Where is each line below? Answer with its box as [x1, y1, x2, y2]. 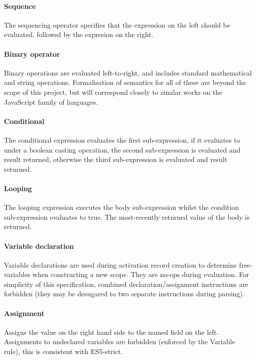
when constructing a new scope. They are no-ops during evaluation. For [33, 269, 249, 280]
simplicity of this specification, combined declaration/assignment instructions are [4, 279, 249, 289]
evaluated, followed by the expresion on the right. [4, 29, 153, 40]
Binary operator [4, 48, 60, 59]
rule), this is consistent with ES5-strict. [4, 346, 123, 357]
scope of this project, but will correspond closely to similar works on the [4, 86, 222, 97]
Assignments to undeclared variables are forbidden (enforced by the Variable [4, 336, 235, 347]
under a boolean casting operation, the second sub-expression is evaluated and [4, 144, 241, 155]
